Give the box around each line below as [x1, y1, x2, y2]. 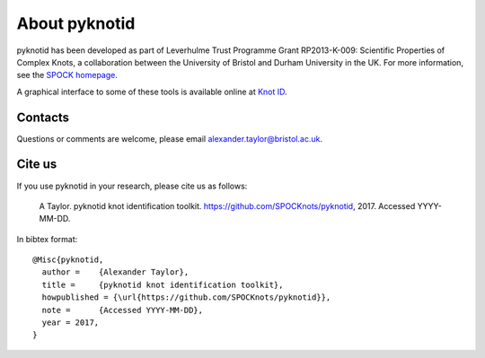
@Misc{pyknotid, [32, 255, 104, 265]
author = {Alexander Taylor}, [41, 267, 190, 277]
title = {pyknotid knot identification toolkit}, [41, 279, 284, 290]
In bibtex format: [16, 233, 78, 244]
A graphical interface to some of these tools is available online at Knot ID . [16, 86, 287, 97]
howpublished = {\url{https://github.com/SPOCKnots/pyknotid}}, [41, 293, 331, 302]
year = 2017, [41, 318, 100, 327]
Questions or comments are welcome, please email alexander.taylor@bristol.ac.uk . [16, 133, 323, 144]
